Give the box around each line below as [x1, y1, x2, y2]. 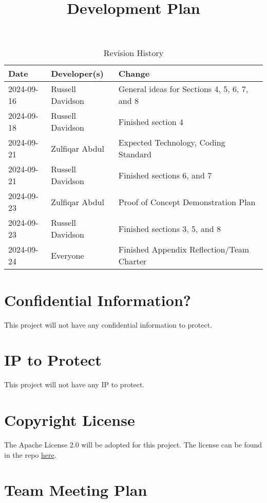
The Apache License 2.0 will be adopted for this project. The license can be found [4, 439, 262, 450]
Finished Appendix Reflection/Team [118, 243, 250, 256]
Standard [118, 148, 151, 160]
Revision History [103, 47, 164, 59]
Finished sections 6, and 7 [118, 169, 212, 181]
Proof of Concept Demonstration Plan [118, 195, 256, 208]
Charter [118, 255, 147, 267]
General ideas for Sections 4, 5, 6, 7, [118, 83, 249, 95]
